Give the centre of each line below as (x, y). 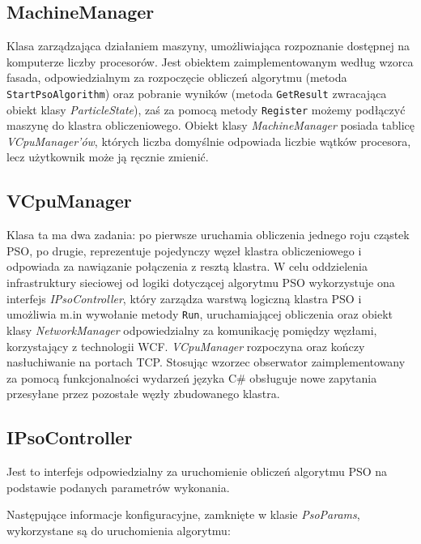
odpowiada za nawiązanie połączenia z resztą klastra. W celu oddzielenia (187, 266)
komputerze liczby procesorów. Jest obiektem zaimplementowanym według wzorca (210, 61)
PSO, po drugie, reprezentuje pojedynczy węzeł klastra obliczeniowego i (184, 250)
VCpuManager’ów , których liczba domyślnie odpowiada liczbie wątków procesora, (209, 141)
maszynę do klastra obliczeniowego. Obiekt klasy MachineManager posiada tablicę (210, 125)
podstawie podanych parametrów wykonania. (118, 487)
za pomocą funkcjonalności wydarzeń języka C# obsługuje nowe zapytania (192, 377)
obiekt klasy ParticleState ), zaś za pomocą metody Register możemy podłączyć (206, 109)
